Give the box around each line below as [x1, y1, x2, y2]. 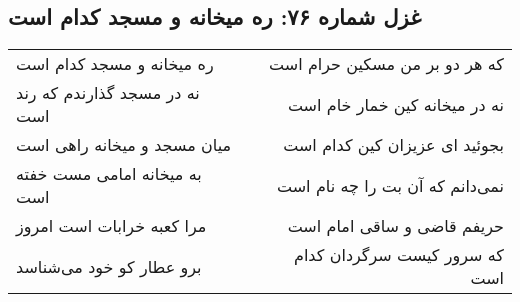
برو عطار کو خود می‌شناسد [16, 254, 202, 278]
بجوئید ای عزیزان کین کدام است [283, 133, 504, 157]
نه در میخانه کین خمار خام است [287, 92, 504, 116]
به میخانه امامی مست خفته [16, 162, 202, 186]
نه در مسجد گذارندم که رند [16, 81, 200, 105]
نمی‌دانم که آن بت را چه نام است [277, 173, 504, 197]
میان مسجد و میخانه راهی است [16, 133, 232, 157]
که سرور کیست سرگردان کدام [294, 243, 504, 267]
